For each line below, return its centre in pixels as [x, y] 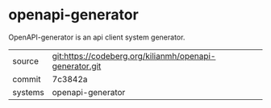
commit [27, 79]
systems [28, 92]
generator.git [77, 66]
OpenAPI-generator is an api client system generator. [97, 37]
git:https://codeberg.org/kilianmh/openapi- [134, 56]
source [25, 60]
